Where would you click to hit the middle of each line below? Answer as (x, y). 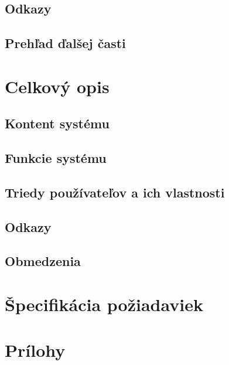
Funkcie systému (56, 158)
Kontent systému (57, 123)
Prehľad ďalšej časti (65, 43)
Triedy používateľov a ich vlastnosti (115, 192)
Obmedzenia (43, 261)
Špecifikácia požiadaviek (104, 304)
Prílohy (35, 350)
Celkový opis (57, 86)
